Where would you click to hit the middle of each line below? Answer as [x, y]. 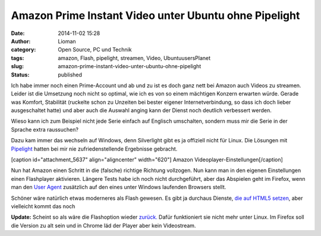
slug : [17, 66]
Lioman [67, 41]
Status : [20, 75]
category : [23, 50]
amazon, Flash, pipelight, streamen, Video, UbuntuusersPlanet [134, 58]
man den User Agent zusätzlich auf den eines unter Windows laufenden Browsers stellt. [119, 187]
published [70, 75]
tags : [18, 58]
